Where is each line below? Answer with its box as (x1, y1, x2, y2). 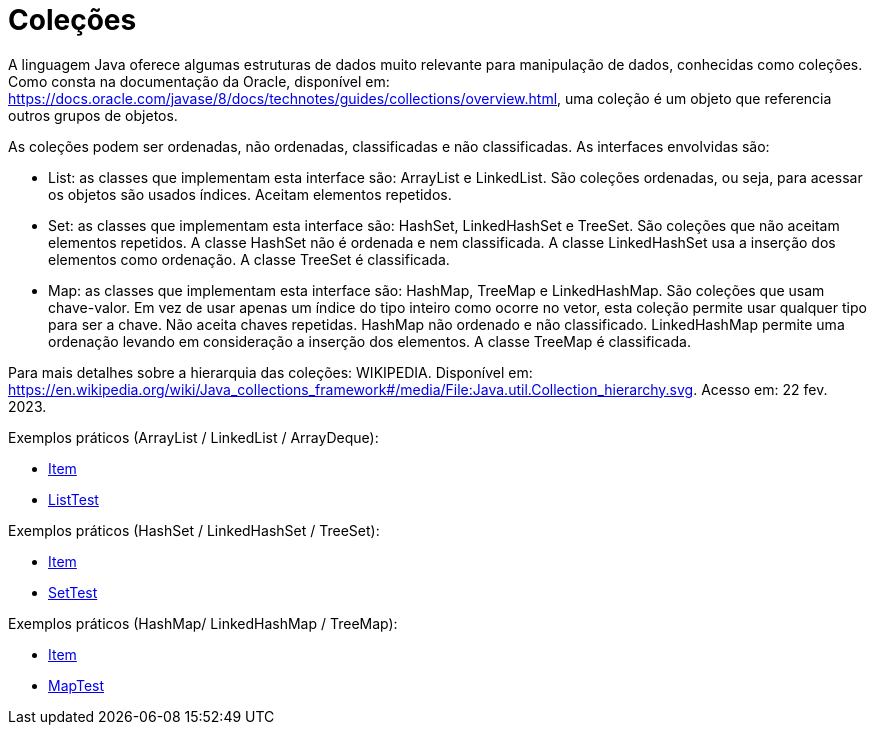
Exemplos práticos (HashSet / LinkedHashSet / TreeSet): (8, 521, 380, 539)
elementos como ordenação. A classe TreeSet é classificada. (48, 250, 450, 268)
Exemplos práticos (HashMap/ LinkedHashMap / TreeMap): (8, 614, 398, 632)
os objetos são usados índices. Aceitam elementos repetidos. (48, 185, 452, 203)
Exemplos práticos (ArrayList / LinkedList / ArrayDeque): (8, 428, 379, 446)
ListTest (48, 490, 99, 508)
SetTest (48, 583, 98, 601)
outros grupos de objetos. (8, 106, 178, 124)
